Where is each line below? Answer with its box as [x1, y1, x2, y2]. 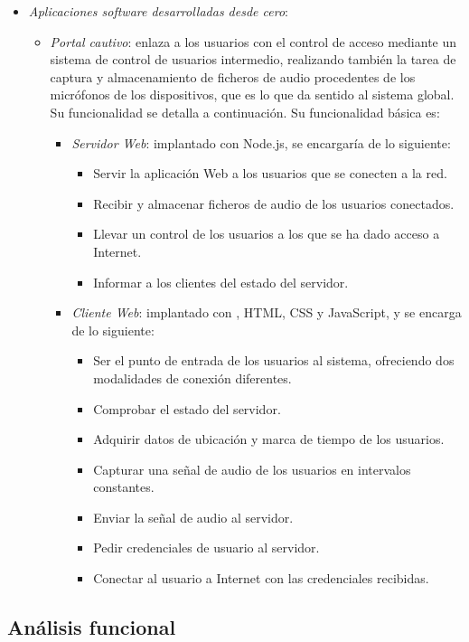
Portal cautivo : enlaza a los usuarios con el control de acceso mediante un [50, 32, 457, 51]
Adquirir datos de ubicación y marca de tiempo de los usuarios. [93, 430, 445, 448]
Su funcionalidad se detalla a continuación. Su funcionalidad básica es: [50, 102, 440, 121]
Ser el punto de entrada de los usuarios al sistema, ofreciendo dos [93, 351, 455, 370]
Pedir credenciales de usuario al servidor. [93, 538, 320, 557]
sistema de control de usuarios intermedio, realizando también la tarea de [50, 50, 456, 69]
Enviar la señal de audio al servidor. [93, 507, 294, 526]
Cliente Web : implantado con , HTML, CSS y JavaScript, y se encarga [71, 303, 462, 322]
